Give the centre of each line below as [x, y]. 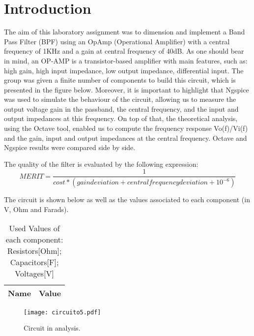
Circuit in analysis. [52, 328]
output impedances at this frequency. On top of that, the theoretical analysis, [121, 118]
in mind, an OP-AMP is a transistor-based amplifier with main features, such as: [126, 60]
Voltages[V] [34, 273]
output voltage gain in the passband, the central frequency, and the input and [121, 108]
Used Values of [34, 228]
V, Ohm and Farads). [36, 209]
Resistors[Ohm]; [34, 250]
